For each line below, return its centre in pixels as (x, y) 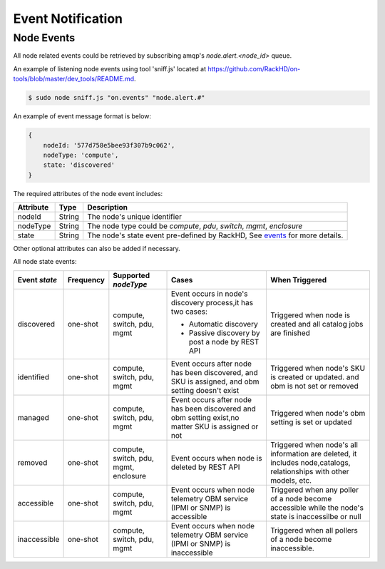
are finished (290, 333)
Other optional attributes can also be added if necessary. (97, 249)
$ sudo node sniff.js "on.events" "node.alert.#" (117, 98)
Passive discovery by (224, 333)
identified (34, 376)
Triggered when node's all (314, 444)
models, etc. (291, 480)
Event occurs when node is (216, 458)
